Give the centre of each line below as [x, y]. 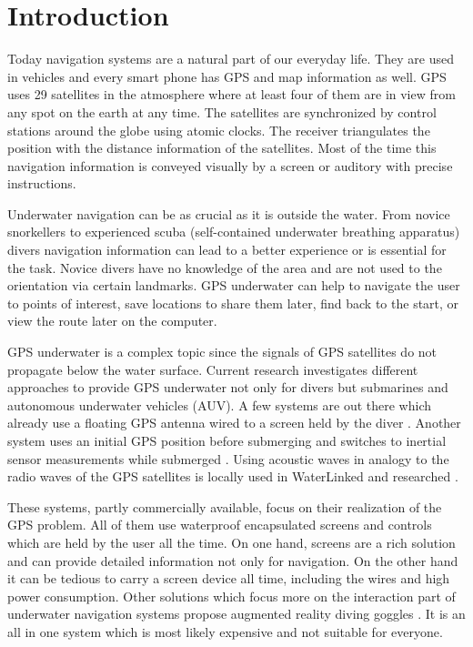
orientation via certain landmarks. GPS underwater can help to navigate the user [234, 285]
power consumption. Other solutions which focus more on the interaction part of [231, 596]
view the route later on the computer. [112, 321]
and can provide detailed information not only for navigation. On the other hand [233, 560]
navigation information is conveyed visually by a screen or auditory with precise [230, 165]
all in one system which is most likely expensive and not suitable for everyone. [225, 631]
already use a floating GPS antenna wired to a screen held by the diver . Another [234, 423]
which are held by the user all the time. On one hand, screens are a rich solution [231, 542]
